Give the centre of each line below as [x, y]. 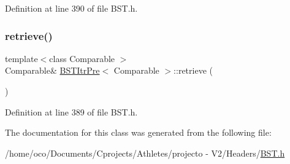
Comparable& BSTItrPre [52, 70]
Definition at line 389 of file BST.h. [71, 111]
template [21, 58]
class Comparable [82, 58]
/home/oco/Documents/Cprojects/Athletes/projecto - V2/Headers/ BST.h [145, 153]
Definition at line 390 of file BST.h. [71, 8]
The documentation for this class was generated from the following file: [138, 132]
